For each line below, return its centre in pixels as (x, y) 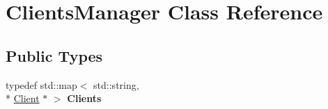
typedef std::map (41, 84)
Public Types (54, 55)
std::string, (116, 84)
